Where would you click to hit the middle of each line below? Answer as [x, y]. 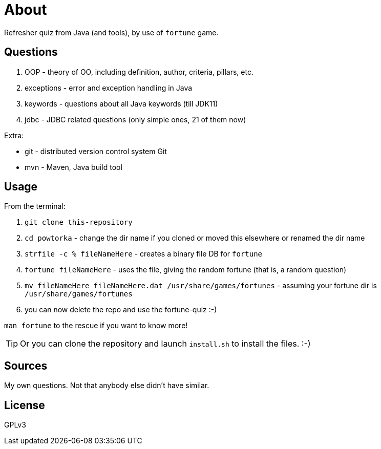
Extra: [14, 135]
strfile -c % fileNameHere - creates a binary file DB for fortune [144, 254]
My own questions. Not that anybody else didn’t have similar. [107, 386]
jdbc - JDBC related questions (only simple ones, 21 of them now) [135, 119]
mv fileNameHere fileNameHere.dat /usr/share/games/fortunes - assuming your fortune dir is [201, 286]
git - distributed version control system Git [96, 151]
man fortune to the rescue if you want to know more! [96, 326]
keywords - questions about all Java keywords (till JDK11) [121, 103]
